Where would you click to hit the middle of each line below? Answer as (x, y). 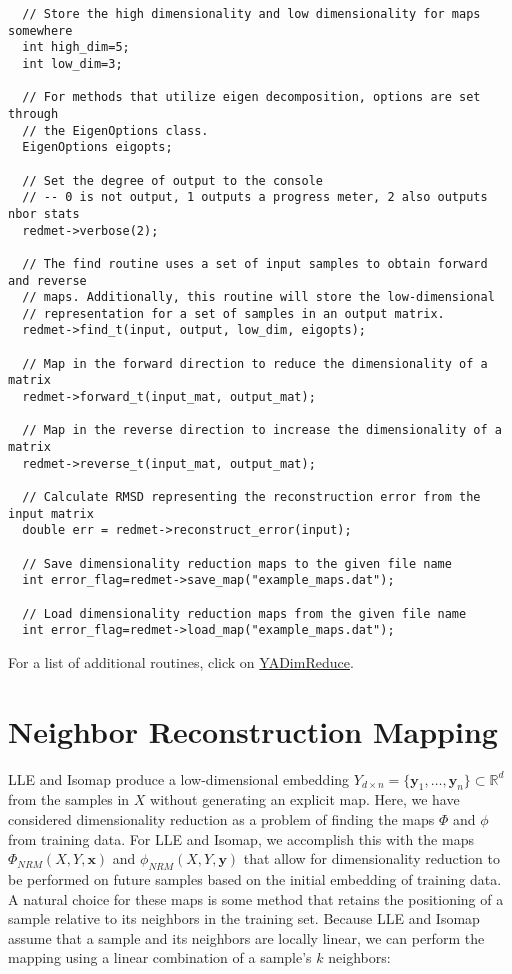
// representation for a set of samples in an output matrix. (233, 313)
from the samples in (69, 799)
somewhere (40, 30)
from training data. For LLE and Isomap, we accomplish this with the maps (241, 838)
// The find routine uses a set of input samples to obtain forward (255, 263)
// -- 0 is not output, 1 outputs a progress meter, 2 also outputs (255, 197)
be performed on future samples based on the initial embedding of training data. (255, 879)
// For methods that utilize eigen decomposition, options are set (251, 97)
